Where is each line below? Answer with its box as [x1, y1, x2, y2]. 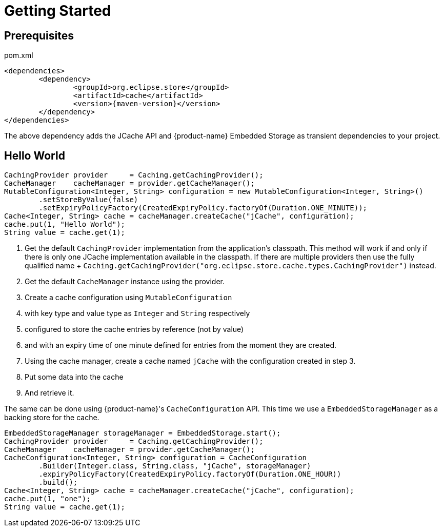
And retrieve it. [25, 388, 74, 398]
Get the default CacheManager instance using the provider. [25, 277, 225, 286]
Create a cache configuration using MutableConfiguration [25, 293, 232, 302]
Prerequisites [4, 29, 74, 42]
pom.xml [4, 51, 33, 60]
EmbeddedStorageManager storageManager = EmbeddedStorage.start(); [4, 429, 281, 438]
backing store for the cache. [4, 413, 99, 422]
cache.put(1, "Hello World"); [4, 220, 126, 229]
